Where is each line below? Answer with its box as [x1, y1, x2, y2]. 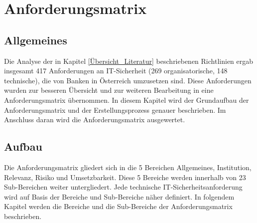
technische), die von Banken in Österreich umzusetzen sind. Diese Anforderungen [4, 75, 252, 85]
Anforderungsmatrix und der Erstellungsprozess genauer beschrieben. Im [4, 104, 226, 115]
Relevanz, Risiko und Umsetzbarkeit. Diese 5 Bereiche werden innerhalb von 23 [4, 172, 246, 182]
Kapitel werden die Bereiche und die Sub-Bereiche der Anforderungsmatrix [4, 201, 233, 212]
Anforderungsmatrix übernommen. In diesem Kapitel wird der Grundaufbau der [4, 94, 249, 105]
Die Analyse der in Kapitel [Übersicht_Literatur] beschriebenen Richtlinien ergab [4, 55, 254, 66]
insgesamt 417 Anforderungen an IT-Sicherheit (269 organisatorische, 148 [4, 65, 228, 76]
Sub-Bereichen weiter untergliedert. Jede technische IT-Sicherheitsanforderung [4, 182, 243, 192]
